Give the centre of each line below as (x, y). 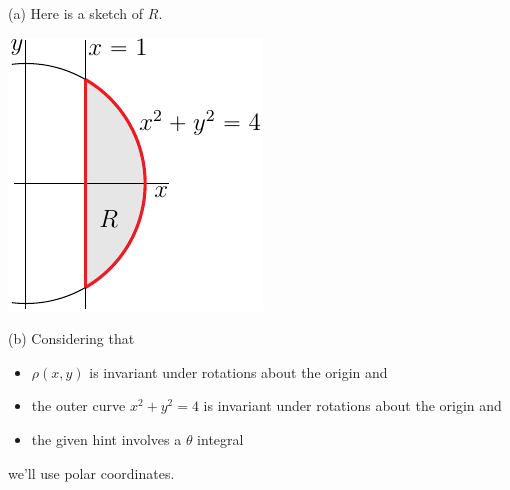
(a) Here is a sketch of (76, 13)
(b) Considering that (71, 338)
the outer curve (78, 405)
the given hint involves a (106, 438)
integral (220, 438)
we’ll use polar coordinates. (91, 472)
